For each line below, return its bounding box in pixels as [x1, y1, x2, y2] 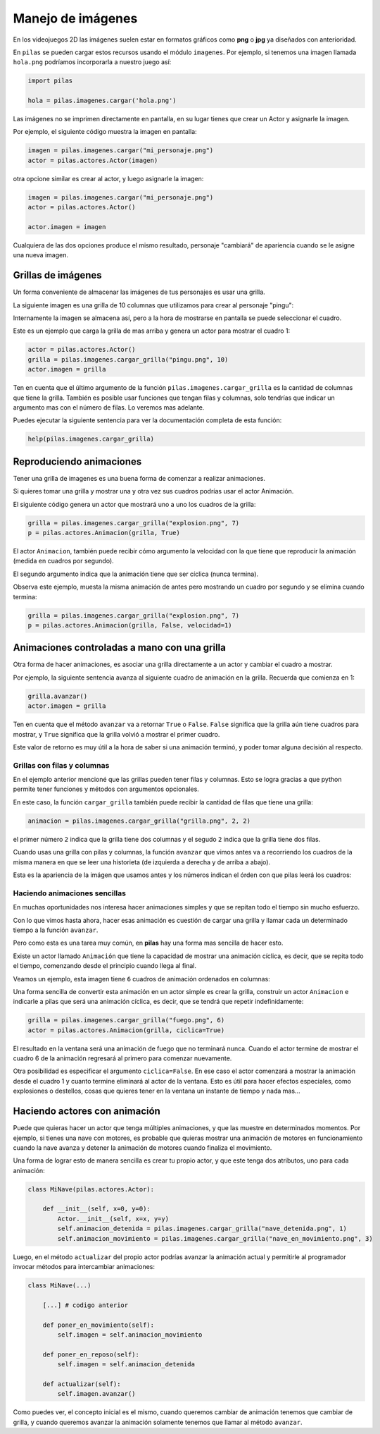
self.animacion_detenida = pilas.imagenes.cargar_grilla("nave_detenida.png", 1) [57, 1225, 348, 1233]
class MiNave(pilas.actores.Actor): [27, 1185, 155, 1193]
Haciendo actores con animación [13, 1105, 161, 1117]
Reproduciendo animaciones [13, 455, 142, 467]
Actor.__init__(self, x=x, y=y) [57, 1215, 169, 1222]
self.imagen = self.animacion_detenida [57, 1361, 195, 1368]
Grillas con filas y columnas [13, 760, 110, 770]
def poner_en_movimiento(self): [42, 1320, 155, 1329]
